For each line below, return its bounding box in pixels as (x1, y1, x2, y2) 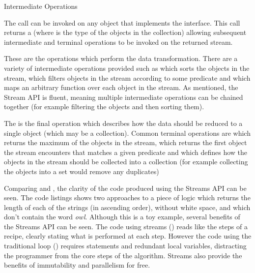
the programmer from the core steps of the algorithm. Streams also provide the (4, 250, 242, 260)
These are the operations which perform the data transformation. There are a (4, 53, 238, 63)
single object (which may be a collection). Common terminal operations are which (4, 127, 251, 138)
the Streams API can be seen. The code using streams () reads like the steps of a (4, 221, 248, 231)
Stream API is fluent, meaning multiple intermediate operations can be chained (4, 91, 243, 102)
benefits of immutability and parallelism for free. (4, 260, 150, 270)
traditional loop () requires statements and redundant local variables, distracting (4, 241, 247, 251)
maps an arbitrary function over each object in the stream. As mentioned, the (4, 82, 238, 92)
